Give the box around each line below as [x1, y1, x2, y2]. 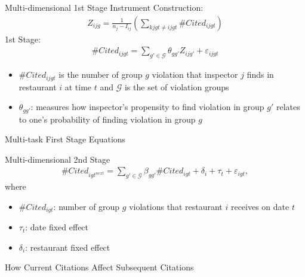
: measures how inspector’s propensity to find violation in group [30, 101, 264, 113]
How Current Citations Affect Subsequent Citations [5, 261, 194, 273]
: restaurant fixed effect [25, 241, 110, 253]
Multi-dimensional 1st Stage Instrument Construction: [5, 1, 204, 13]
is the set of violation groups [124, 80, 229, 93]
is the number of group [58, 68, 143, 81]
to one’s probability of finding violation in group [19, 112, 196, 125]
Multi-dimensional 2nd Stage [5, 153, 110, 165]
